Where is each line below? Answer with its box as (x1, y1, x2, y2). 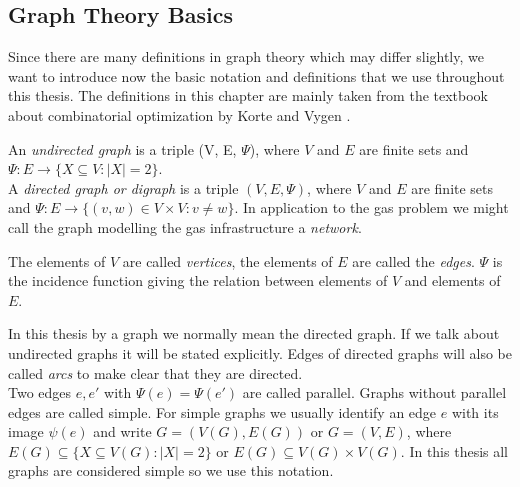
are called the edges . (352, 250, 475, 271)
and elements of (404, 270, 501, 291)
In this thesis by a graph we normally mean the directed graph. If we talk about (8, 323, 500, 344)
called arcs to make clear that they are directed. (8, 362, 303, 383)
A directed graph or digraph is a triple (8, 177, 239, 198)
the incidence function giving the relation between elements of (8, 270, 388, 291)
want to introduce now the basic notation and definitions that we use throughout (8, 65, 505, 86)
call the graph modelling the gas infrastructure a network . (8, 216, 362, 237)
